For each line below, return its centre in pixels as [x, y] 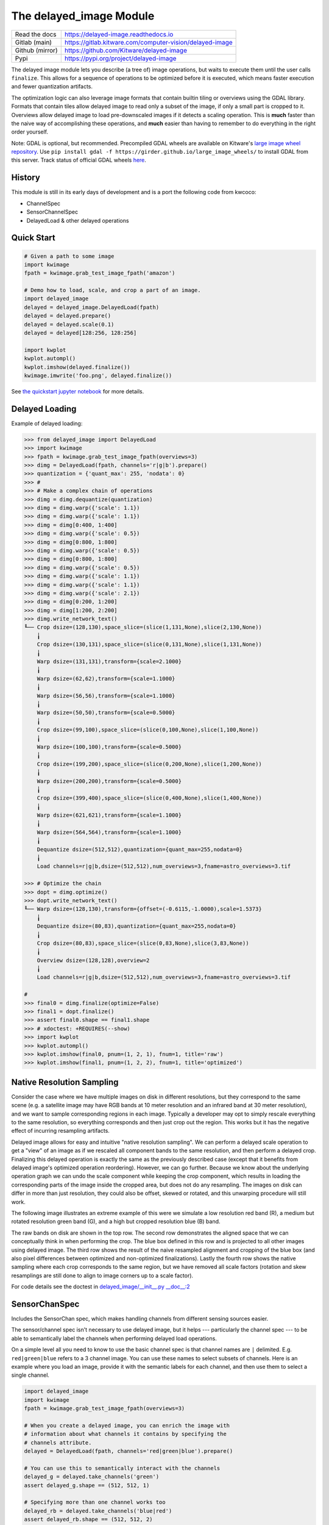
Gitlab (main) [33, 42]
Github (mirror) [36, 50]
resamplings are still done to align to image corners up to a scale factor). [102, 1276]
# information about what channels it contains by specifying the [125, 1434]
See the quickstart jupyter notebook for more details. [78, 391]
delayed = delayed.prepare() [68, 316]
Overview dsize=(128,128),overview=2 [93, 960]
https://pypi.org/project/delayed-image [120, 58]
